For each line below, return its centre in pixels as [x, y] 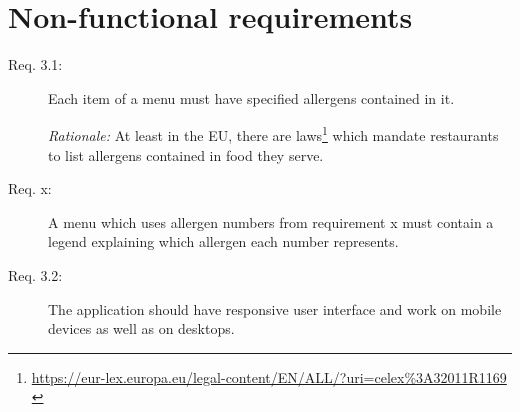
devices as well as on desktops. [141, 328]
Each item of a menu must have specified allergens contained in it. [251, 97]
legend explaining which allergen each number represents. [223, 241]
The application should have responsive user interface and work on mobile [275, 308]
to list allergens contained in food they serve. [186, 154]
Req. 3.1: [35, 64]
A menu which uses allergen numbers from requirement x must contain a [271, 221]
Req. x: [30, 188]
